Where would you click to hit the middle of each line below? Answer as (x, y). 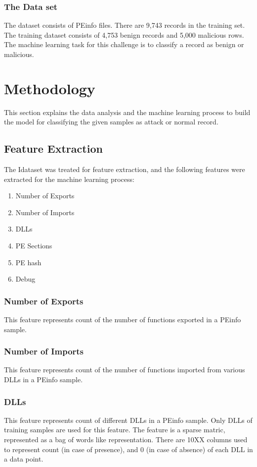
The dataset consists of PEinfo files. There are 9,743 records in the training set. (125, 25)
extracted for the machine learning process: (69, 179)
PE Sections (34, 246)
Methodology (50, 88)
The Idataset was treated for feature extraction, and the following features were (125, 169)
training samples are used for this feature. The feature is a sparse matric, (115, 430)
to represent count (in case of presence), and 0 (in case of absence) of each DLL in (128, 449)
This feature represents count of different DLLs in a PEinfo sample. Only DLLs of (128, 420)
